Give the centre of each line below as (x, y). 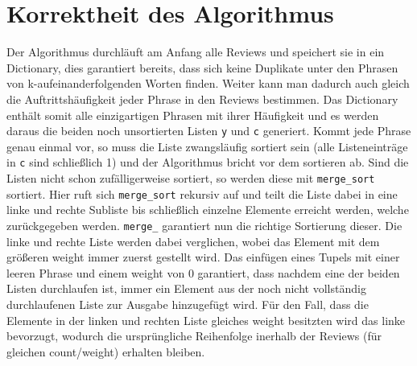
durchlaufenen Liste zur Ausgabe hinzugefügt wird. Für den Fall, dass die (188, 304)
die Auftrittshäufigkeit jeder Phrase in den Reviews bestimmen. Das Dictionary (202, 99)
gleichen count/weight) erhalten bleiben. (106, 351)
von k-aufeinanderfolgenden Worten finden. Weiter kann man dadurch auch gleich (208, 83)
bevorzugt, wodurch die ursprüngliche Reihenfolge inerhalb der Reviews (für (194, 336)
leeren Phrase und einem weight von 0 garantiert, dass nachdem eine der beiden (203, 272)
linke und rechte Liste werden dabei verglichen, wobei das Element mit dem (193, 241)
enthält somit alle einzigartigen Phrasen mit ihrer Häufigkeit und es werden (193, 115)
